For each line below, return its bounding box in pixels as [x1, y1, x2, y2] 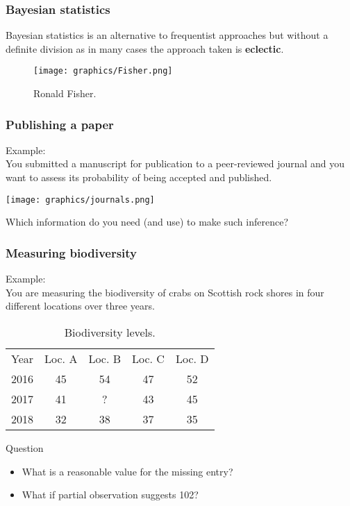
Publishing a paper [6, 115, 114, 133]
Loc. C [132, 350, 165, 366]
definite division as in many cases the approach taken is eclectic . [6, 41, 284, 56]
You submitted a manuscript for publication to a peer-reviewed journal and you [6, 156, 345, 171]
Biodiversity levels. [64, 323, 156, 340]
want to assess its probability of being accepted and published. [6, 170, 272, 185]
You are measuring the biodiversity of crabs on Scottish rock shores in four [6, 285, 324, 299]
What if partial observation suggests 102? [22, 487, 199, 502]
